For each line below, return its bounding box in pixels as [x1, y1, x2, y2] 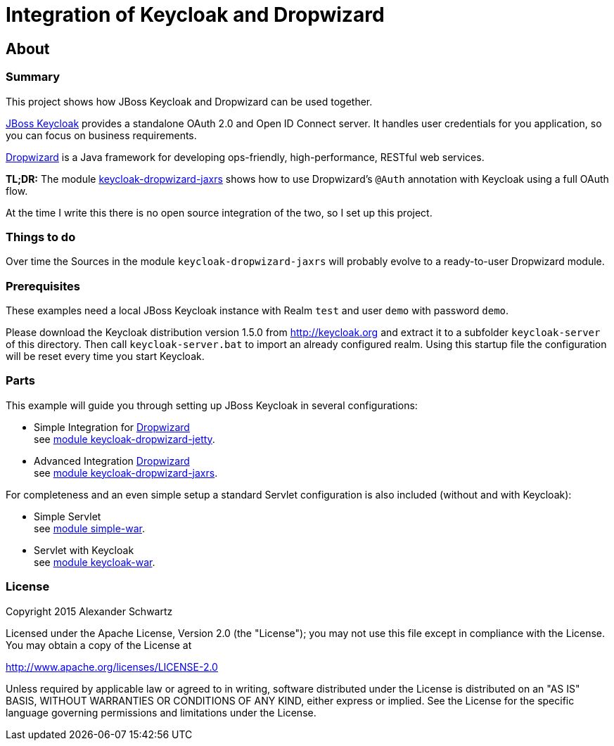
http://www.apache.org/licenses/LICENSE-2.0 [6, 660, 218, 673]
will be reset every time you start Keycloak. [6, 350, 205, 363]
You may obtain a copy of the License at [6, 638, 192, 651]
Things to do [6, 229, 76, 244]
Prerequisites [6, 278, 80, 293]
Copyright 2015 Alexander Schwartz [6, 605, 173, 617]
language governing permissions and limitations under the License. [6, 706, 316, 719]
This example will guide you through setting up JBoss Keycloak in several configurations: [6, 399, 418, 411]
